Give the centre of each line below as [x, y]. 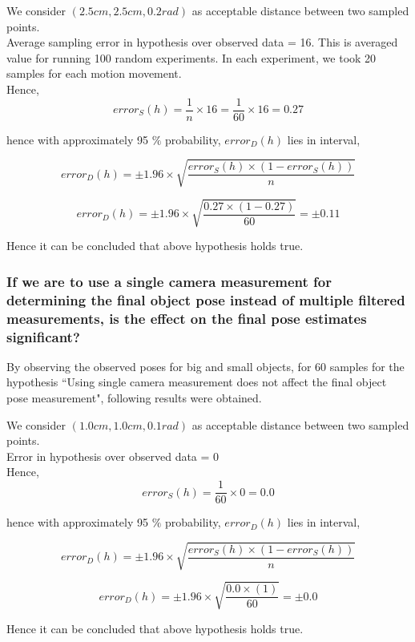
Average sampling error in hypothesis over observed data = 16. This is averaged [202, 42]
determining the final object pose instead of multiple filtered [206, 299]
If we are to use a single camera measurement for [169, 281]
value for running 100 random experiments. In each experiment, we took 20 [191, 57]
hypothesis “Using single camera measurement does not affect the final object [197, 382]
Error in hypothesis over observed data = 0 [113, 456]
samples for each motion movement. [94, 73]
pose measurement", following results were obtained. [134, 398]
